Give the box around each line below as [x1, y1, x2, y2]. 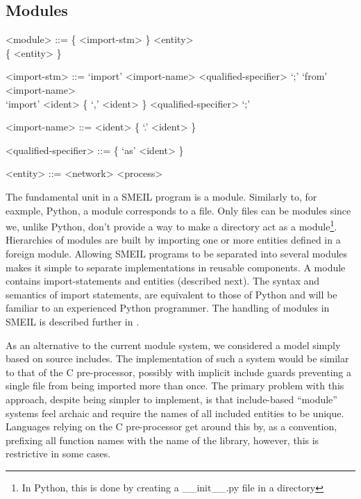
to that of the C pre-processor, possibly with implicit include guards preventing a [6, 364, 351, 379]
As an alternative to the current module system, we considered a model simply [6, 337, 341, 352]
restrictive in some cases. [6, 446, 111, 461]
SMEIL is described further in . [6, 314, 140, 328]
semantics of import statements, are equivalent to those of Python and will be [6, 287, 337, 301]
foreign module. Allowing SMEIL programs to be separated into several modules [6, 246, 348, 260]
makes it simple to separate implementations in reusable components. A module [6, 260, 346, 274]
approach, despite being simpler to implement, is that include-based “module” [6, 391, 337, 406]
